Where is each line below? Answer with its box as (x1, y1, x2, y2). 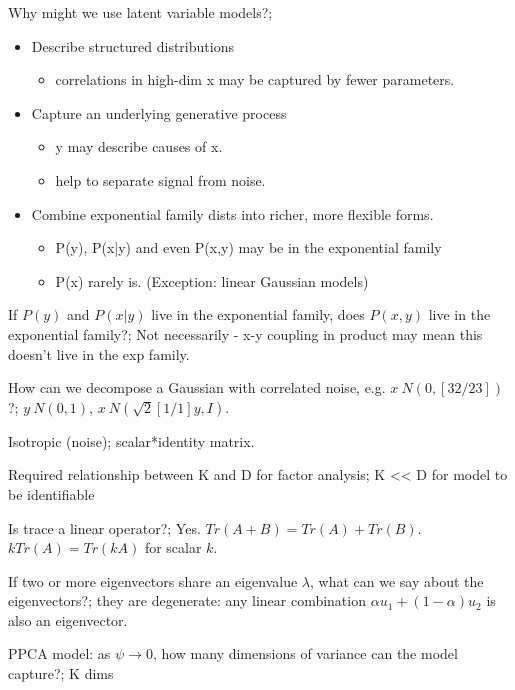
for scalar (144, 537, 202, 558)
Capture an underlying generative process (31, 102, 287, 123)
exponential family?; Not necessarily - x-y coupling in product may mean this (8, 323, 483, 344)
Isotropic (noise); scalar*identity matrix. (8, 430, 255, 451)
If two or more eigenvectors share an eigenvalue (8, 570, 298, 591)
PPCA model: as (8, 643, 111, 664)
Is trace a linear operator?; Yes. (8, 517, 201, 538)
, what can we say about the (310, 570, 484, 591)
